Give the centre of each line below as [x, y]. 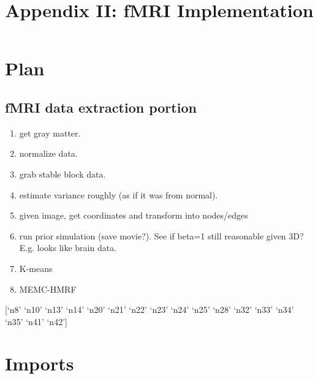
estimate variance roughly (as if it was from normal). [119, 194]
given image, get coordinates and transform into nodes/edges [134, 215]
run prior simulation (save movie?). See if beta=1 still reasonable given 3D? [161, 235]
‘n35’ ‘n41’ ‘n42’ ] [36, 321]
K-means [36, 268]
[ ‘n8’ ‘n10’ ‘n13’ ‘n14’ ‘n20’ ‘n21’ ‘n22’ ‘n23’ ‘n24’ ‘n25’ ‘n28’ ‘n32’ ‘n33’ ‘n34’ [150, 310]
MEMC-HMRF [48, 289]
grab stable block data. [62, 174]
